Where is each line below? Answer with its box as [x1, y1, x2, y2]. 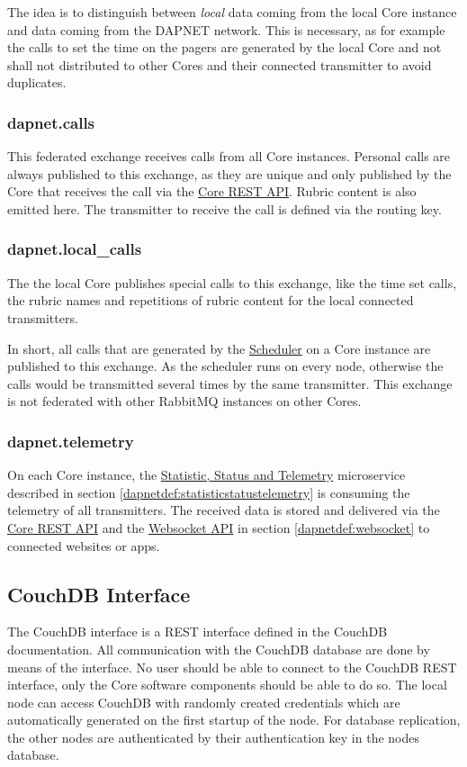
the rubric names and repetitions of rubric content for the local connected [7, 291, 414, 310]
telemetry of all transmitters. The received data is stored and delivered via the [7, 501, 440, 519]
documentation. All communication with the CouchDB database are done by [7, 639, 430, 658]
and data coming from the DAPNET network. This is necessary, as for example [7, 20, 445, 39]
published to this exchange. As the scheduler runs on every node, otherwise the [7, 356, 444, 375]
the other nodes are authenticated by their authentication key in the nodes [7, 727, 420, 746]
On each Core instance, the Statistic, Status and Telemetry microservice [7, 465, 406, 484]
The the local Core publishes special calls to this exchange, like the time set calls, [7, 273, 457, 292]
